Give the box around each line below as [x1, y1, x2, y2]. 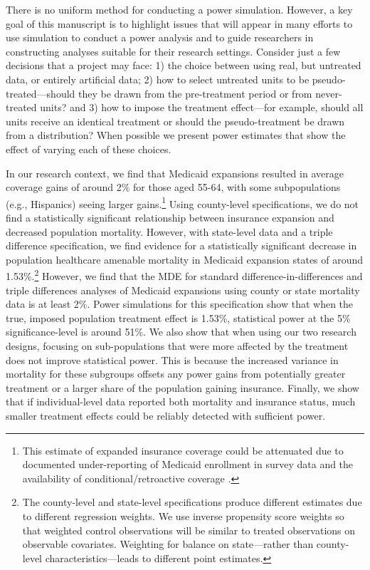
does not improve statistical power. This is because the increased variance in [6, 352, 339, 367]
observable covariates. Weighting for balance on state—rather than [22, 537, 314, 551]
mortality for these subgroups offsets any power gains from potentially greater [6, 366, 346, 381]
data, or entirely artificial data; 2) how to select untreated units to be [6, 71, 310, 86]
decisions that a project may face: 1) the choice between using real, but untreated [6, 58, 361, 73]
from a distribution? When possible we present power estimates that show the [6, 128, 346, 142]
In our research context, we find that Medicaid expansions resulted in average [6, 165, 344, 180]
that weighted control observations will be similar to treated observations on [22, 522, 356, 537]
